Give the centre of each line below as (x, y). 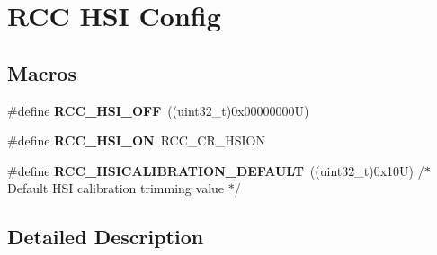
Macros (42, 72)
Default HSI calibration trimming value (116, 188)
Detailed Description (106, 237)
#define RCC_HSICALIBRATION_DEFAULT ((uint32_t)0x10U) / (216, 170)
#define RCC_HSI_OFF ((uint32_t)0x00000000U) (158, 110)
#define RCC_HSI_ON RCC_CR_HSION (136, 141)
